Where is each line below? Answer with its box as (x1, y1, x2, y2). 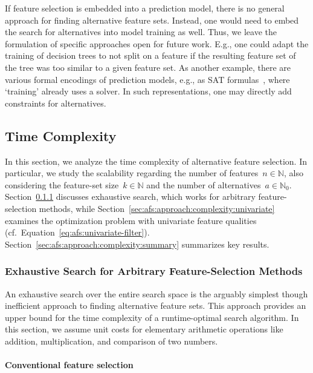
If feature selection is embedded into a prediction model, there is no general (5, 2, 285, 14)
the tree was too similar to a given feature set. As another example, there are (5, 61, 291, 73)
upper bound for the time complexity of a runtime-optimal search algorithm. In (5, 311, 299, 323)
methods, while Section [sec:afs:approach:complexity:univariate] (39, 202, 275, 214)
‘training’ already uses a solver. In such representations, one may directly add (5, 85, 292, 97)
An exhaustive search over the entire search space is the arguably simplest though (5, 287, 308, 300)
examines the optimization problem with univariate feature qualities (5, 214, 257, 226)
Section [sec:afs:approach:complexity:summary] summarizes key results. (5, 237, 269, 250)
